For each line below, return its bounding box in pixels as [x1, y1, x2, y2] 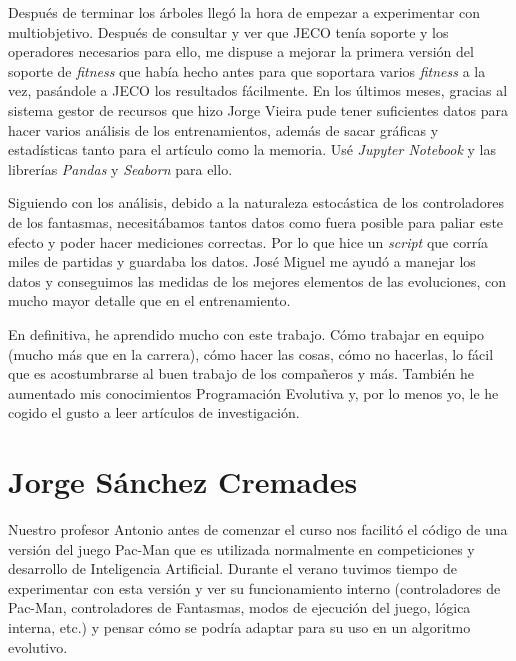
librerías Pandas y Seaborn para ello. [8, 158, 233, 179]
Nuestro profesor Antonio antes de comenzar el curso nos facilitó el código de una [8, 519, 508, 539]
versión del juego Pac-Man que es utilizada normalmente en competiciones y [8, 538, 475, 559]
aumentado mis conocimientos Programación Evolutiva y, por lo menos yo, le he [8, 382, 499, 403]
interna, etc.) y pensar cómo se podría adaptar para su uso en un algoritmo [8, 616, 471, 637]
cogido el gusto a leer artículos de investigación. [8, 402, 300, 423]
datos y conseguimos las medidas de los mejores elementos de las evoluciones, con [8, 270, 507, 291]
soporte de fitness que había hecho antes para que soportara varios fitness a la [8, 60, 486, 81]
